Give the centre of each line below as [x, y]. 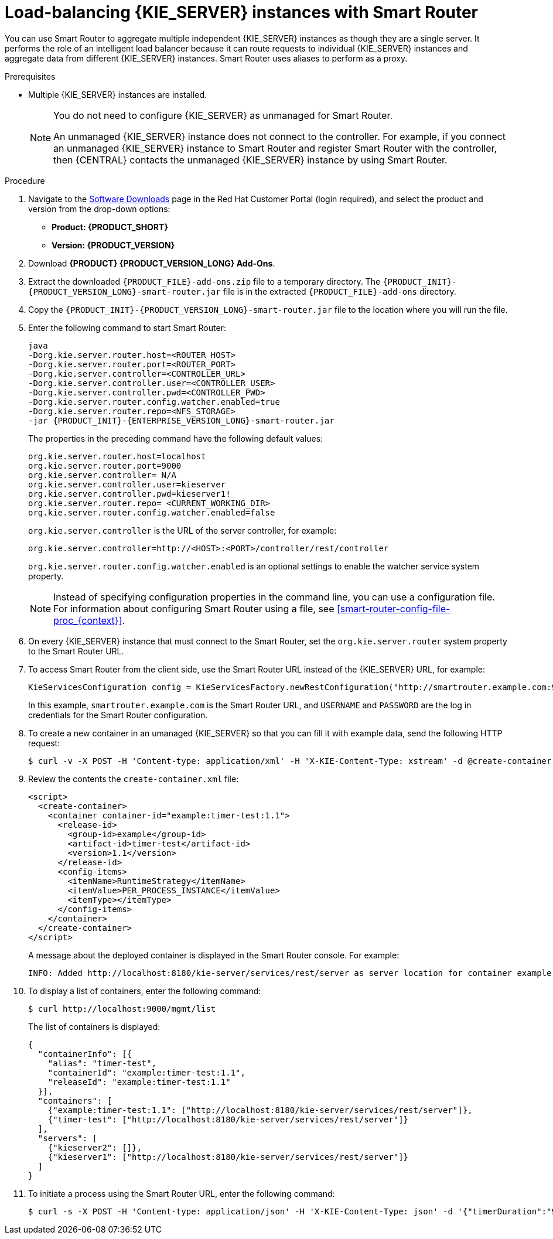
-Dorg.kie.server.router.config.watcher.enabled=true [154, 402]
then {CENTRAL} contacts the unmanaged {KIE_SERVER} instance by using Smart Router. [250, 160]
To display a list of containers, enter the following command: [145, 991]
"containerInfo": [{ [85, 1054]
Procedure [25, 180]
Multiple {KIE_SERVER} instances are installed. [118, 94]
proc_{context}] [88, 620]
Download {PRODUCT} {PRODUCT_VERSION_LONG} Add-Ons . [152, 263]
